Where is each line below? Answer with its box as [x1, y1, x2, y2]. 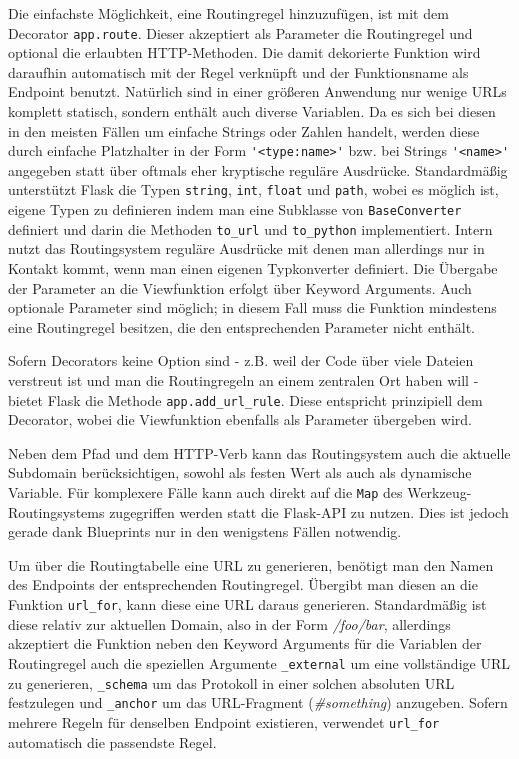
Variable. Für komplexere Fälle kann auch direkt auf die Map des [8, 482, 403, 503]
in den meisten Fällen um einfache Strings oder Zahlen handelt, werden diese [8, 120, 480, 141]
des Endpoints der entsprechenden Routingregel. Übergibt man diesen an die [8, 574, 478, 595]
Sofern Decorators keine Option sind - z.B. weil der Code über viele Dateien [8, 350, 474, 371]
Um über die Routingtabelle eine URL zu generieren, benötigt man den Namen [8, 554, 494, 575]
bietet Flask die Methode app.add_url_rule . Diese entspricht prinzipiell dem [8, 389, 483, 410]
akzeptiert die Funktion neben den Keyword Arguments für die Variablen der [8, 633, 482, 654]
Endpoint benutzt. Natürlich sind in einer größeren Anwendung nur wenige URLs [8, 81, 507, 102]
